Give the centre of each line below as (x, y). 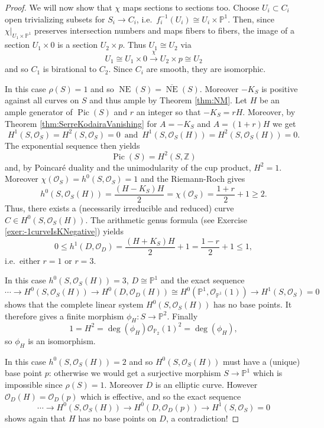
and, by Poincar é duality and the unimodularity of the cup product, (128, 167)
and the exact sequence (203, 280)
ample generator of (39, 112)
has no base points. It (253, 304)
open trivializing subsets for (55, 19)
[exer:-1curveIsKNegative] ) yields (64, 231)
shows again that (35, 418)
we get (284, 123)
